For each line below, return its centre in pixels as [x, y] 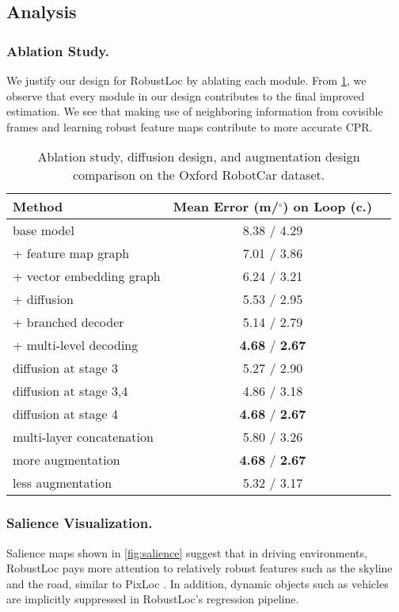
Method [38, 207]
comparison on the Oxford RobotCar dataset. [199, 175]
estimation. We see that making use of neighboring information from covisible [195, 111]
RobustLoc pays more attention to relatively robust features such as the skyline [199, 568]
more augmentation [66, 460]
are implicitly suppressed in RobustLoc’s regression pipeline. [153, 599]
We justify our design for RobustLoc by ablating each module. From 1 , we [186, 80]
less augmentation [63, 483]
